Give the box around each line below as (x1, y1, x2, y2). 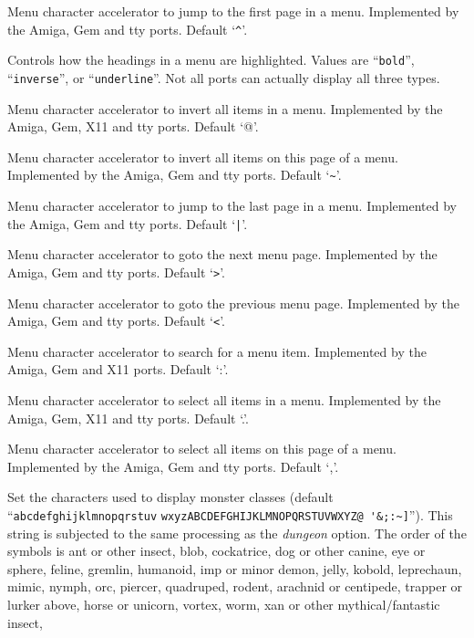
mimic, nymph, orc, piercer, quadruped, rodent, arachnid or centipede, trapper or (7, 577, 463, 596)
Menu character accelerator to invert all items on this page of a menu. (7, 147, 398, 166)
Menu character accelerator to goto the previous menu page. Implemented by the (7, 293, 460, 312)
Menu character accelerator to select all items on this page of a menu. (7, 439, 397, 458)
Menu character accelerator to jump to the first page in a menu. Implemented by (7, 2, 459, 20)
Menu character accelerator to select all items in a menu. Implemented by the (7, 390, 441, 409)
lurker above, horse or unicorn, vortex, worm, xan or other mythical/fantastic (7, 594, 440, 613)
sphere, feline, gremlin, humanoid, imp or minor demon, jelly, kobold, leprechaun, (7, 559, 462, 578)
